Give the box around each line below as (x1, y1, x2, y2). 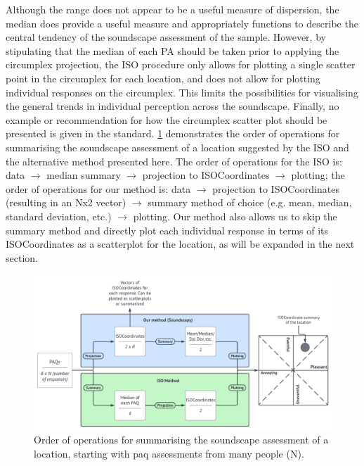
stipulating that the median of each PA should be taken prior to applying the (6, 43, 339, 58)
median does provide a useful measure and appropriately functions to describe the (6, 15, 358, 30)
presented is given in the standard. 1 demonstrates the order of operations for (6, 126, 340, 141)
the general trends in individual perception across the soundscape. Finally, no (6, 99, 339, 113)
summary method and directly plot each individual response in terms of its (6, 222, 329, 237)
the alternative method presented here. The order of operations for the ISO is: (6, 153, 342, 168)
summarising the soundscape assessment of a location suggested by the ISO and (6, 139, 349, 154)
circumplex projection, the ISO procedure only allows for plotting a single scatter (6, 57, 356, 72)
